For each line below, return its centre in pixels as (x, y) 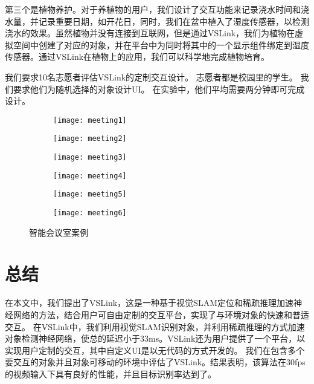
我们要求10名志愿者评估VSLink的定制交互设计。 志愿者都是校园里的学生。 (151, 76)
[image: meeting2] (90, 139)
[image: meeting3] (90, 158)
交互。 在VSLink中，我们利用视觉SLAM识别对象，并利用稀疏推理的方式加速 (155, 326)
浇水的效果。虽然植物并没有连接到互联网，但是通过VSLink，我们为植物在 (150, 33)
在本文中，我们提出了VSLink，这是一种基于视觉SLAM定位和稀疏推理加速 (149, 303)
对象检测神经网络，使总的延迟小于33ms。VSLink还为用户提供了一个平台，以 (155, 338)
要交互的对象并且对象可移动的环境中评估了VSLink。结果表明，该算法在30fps (155, 362)
